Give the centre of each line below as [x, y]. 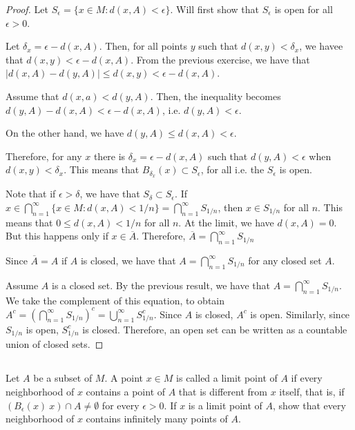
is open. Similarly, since [300, 314]
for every [121, 405]
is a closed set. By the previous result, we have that [161, 285]
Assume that [32, 96]
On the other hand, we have [65, 133]
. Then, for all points [143, 46]
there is [109, 156]
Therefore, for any [44, 156]
